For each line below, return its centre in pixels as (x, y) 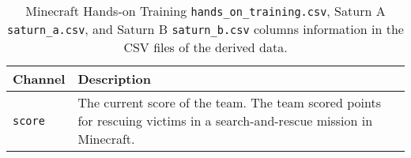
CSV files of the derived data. (205, 47)
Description (115, 79)
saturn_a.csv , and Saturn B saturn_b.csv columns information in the (205, 29)
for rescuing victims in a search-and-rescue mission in (225, 120)
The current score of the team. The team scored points (229, 102)
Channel (39, 79)
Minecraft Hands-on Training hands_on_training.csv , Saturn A (205, 11)
